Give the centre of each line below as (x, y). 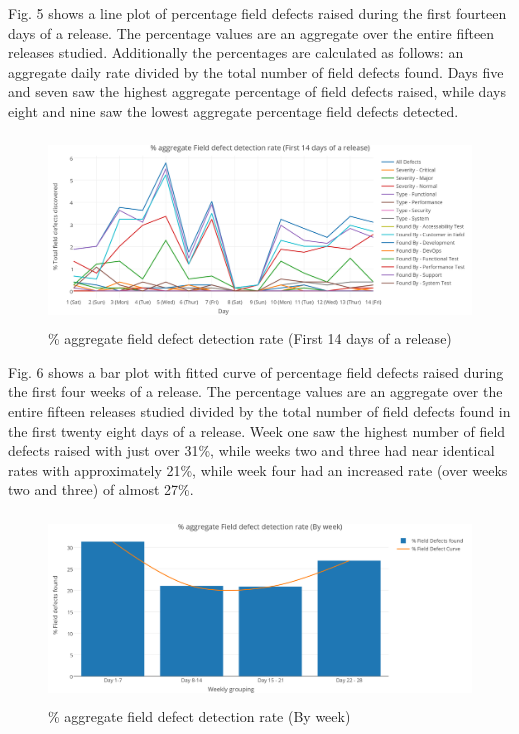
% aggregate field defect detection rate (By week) (199, 716)
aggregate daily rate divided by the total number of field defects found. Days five (256, 71)
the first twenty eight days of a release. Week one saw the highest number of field (257, 430)
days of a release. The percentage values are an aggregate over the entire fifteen (251, 32)
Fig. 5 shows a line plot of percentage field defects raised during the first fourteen (257, 13)
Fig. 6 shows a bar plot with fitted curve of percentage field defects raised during (256, 371)
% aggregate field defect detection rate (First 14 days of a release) (250, 338)
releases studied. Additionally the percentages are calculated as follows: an (236, 52)
